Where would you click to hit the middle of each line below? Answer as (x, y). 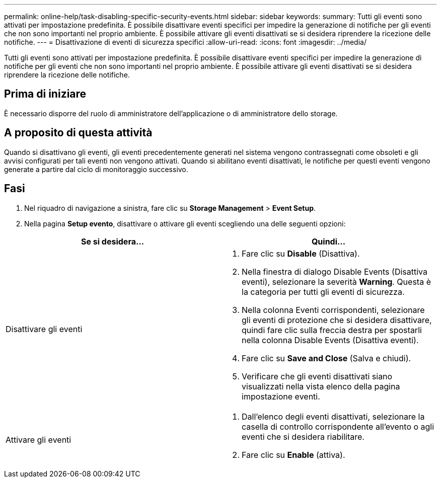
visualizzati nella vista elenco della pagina (321, 386)
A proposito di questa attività (78, 133)
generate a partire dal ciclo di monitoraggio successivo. (96, 169)
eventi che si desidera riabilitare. (303, 436)
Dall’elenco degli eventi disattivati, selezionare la (333, 416)
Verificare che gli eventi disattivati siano (317, 376)
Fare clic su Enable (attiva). (293, 455)
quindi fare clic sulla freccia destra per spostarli (332, 330)
